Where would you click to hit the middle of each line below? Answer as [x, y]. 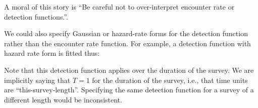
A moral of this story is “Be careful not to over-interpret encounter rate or [119, 7]
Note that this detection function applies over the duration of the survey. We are [129, 70]
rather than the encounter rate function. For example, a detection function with [127, 43]
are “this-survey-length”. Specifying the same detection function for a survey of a [129, 90]
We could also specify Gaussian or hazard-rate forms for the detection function [126, 33]
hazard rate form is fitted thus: [52, 53]
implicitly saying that [37, 80]
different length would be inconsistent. [63, 99]
